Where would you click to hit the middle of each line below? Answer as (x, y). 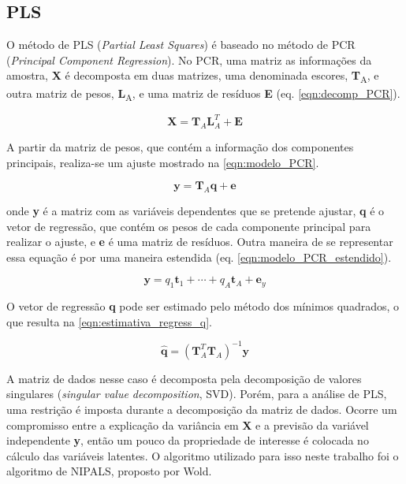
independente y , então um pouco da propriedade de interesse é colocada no (188, 440)
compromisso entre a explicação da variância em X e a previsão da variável (188, 424)
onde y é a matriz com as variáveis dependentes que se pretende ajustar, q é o (196, 210)
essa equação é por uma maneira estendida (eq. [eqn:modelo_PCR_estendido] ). (199, 257)
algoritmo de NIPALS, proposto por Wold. (109, 471)
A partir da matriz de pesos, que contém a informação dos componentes (180, 146)
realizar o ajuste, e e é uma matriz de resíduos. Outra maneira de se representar (200, 242)
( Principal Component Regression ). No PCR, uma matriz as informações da (189, 60)
